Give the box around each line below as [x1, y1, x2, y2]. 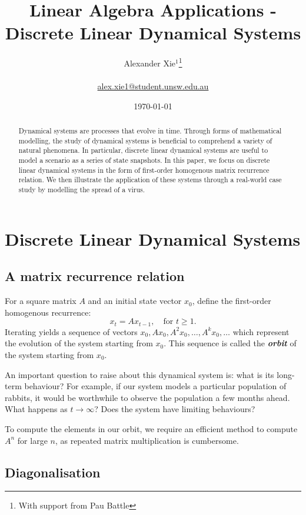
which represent [232, 325, 290, 337]
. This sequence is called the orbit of [164, 337, 297, 349]
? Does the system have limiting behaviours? [94, 403, 255, 415]
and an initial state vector [88, 295, 182, 307]
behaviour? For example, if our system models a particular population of [24, 380, 287, 392]
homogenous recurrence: [5, 306, 91, 318]
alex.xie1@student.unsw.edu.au [97, 80, 209, 92]
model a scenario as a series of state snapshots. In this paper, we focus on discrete [18, 155, 270, 165]
